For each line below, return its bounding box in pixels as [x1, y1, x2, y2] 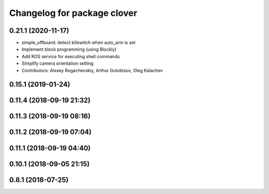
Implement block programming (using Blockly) [21, 46, 117, 52]
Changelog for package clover [9, 7, 137, 18]
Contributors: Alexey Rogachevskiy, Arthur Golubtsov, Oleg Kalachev [21, 67, 163, 73]
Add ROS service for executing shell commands [21, 53, 120, 59]
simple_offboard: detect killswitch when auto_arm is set [21, 40, 135, 46]
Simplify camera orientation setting [21, 60, 94, 67]
